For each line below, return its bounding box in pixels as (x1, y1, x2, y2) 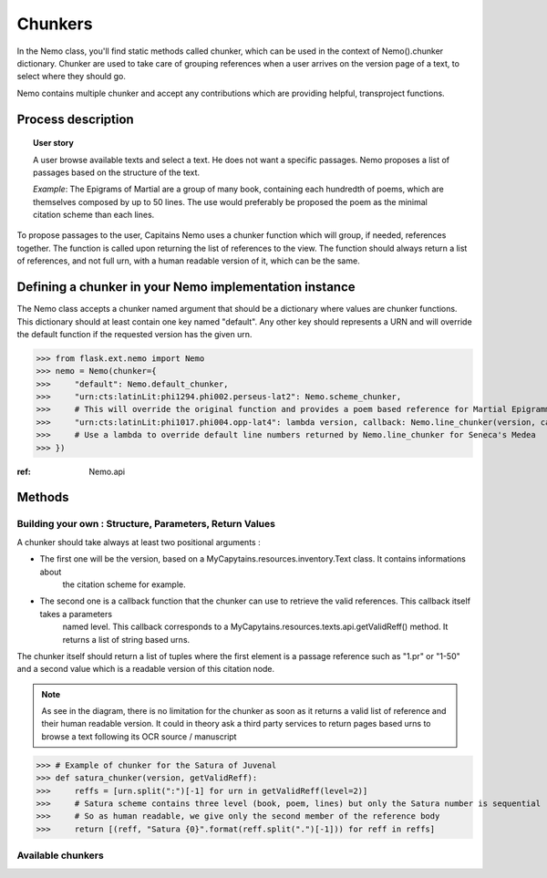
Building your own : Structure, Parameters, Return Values (16, 518, 275, 531)
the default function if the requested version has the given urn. (16, 328, 253, 339)
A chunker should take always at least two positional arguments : (16, 536, 261, 547)
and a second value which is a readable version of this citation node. (16, 664, 275, 675)
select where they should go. (16, 71, 127, 82)
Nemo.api (88, 466, 126, 477)
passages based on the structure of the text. (33, 167, 201, 178)
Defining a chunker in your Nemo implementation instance (16, 279, 356, 295)
